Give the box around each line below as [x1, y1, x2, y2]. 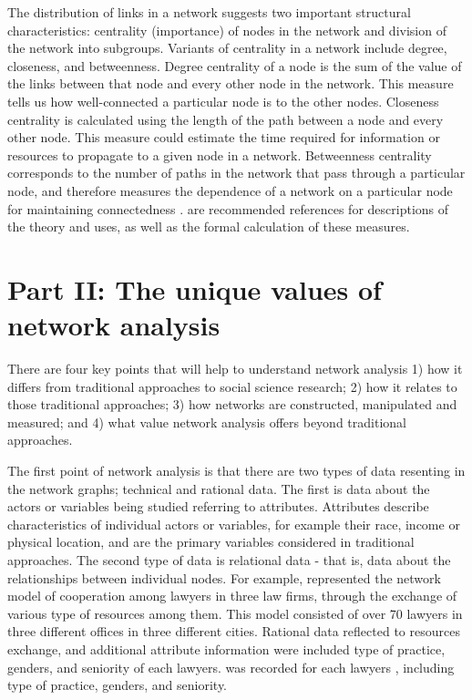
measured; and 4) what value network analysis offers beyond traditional [7, 412, 406, 431]
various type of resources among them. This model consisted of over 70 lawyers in [7, 603, 463, 623]
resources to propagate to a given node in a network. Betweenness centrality [7, 145, 432, 164]
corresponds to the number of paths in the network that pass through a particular [7, 163, 466, 182]
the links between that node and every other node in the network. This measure [7, 74, 454, 93]
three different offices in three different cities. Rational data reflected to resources [7, 622, 460, 641]
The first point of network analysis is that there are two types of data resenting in [7, 461, 466, 479]
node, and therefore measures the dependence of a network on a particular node [7, 180, 453, 200]
